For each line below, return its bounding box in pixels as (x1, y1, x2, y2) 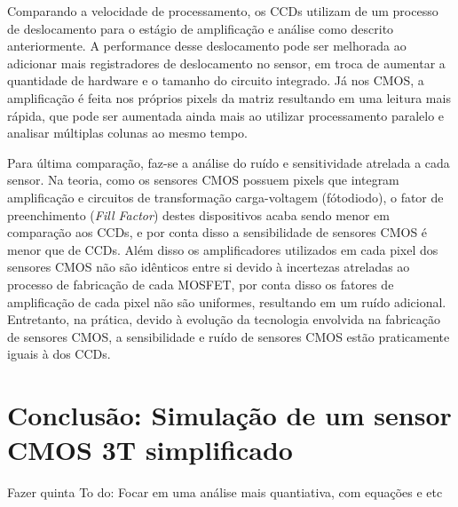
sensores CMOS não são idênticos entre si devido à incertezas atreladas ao (7, 257, 410, 276)
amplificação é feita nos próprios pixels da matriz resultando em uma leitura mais (7, 88, 451, 107)
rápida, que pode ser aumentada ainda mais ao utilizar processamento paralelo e (7, 106, 445, 124)
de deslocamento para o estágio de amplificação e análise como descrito (7, 19, 394, 37)
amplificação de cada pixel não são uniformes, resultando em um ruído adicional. (7, 292, 446, 311)
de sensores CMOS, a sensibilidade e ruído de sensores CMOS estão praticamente (7, 327, 450, 345)
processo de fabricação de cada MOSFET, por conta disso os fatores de (7, 274, 394, 293)
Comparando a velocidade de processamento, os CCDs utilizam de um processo (7, 2, 438, 20)
